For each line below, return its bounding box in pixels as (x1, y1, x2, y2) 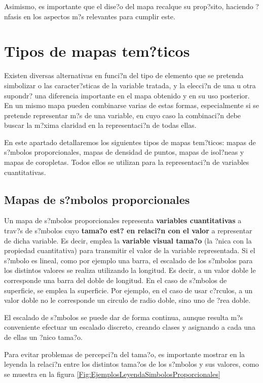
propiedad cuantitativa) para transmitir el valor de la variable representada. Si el (4, 245, 255, 256)
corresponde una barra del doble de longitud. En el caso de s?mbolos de (4, 275, 227, 286)
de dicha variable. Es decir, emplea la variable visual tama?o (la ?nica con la (4, 235, 252, 246)
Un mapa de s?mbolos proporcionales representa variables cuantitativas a (4, 215, 242, 226)
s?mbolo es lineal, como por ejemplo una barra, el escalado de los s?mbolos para (4, 255, 253, 265)
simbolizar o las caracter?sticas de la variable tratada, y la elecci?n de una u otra (4, 80, 256, 90)
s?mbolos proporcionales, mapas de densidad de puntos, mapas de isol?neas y (4, 147, 244, 157)
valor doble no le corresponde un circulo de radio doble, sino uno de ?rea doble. (4, 295, 251, 305)
